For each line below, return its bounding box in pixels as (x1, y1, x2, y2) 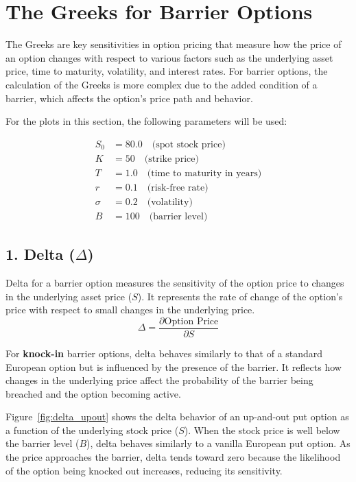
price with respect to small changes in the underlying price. (5, 302, 255, 317)
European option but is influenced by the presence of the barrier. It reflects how (5, 359, 342, 374)
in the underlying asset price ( (5, 289, 132, 303)
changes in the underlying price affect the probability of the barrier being (5, 373, 313, 387)
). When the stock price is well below (184, 422, 340, 437)
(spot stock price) (152, 139, 226, 149)
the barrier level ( (5, 436, 80, 450)
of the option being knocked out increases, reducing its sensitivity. (5, 463, 283, 477)
